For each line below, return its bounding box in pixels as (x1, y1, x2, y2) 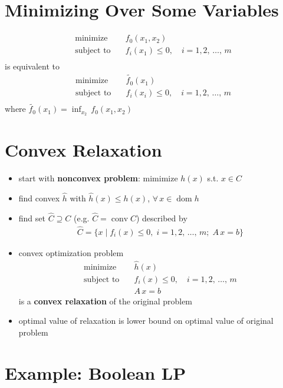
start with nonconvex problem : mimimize (18, 172, 178, 184)
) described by (136, 211, 187, 224)
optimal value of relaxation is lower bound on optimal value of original (18, 314, 274, 327)
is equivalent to (5, 60, 60, 72)
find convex (18, 192, 60, 204)
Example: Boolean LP (5, 360, 186, 384)
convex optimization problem (18, 246, 124, 258)
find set (18, 211, 45, 224)
